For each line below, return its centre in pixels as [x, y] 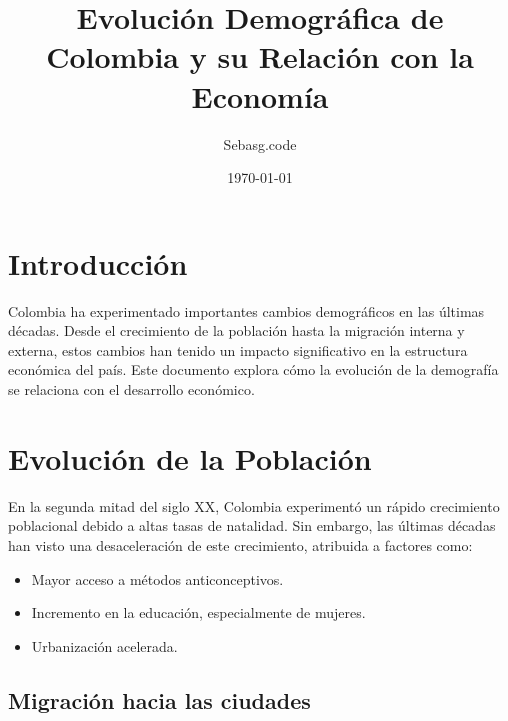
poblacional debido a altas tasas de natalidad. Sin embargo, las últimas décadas [252, 525]
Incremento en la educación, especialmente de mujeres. [198, 612]
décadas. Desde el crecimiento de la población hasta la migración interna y [236, 330]
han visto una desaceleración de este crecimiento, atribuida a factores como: [240, 544]
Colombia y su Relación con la [260, 56]
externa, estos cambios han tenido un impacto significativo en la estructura [238, 349]
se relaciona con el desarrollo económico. [131, 389]
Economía [260, 95]
